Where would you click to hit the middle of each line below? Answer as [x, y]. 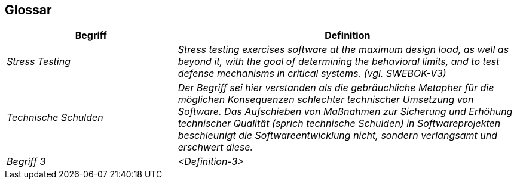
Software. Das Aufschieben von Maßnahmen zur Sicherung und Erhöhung [345, 112]
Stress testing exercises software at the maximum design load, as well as [343, 50]
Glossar [28, 10]
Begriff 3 [26, 162]
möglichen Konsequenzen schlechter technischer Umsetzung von [326, 100]
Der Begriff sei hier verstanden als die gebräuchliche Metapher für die [336, 88]
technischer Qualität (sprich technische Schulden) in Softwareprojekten [339, 124]
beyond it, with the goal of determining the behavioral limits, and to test [339, 62]
